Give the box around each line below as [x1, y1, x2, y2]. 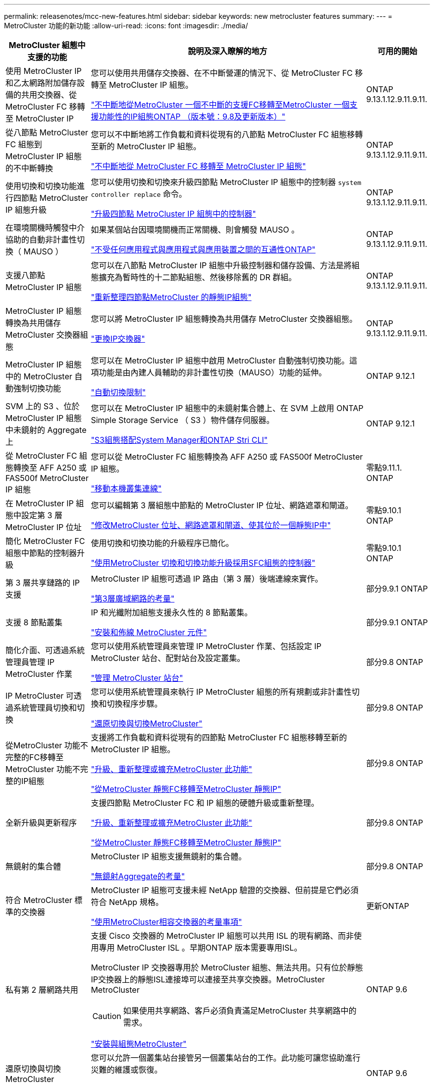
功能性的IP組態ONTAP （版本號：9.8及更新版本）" [99, 112, 286, 121]
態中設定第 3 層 [5, 510, 62, 520]
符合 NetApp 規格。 [91, 897, 163, 907]
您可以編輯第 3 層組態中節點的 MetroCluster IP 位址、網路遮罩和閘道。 [91, 500, 353, 510]
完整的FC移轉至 [5, 752, 64, 762]
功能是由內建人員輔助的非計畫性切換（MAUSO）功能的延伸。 [99, 367, 326, 377]
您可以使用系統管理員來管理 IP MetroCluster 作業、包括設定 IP [91, 641, 322, 651]
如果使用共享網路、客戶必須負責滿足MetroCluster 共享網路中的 [123, 1006, 357, 1016]
